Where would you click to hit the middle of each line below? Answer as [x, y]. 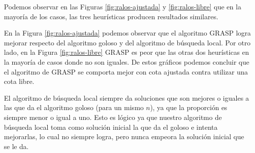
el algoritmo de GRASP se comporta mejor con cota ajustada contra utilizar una [126, 71]
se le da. [16, 146]
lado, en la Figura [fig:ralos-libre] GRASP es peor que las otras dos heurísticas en [127, 52]
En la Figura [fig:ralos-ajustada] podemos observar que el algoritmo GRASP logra [127, 33]
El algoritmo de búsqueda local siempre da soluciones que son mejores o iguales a [127, 97]
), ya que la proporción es [189, 107]
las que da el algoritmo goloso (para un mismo [74, 107]
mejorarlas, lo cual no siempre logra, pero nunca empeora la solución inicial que [124, 136]
